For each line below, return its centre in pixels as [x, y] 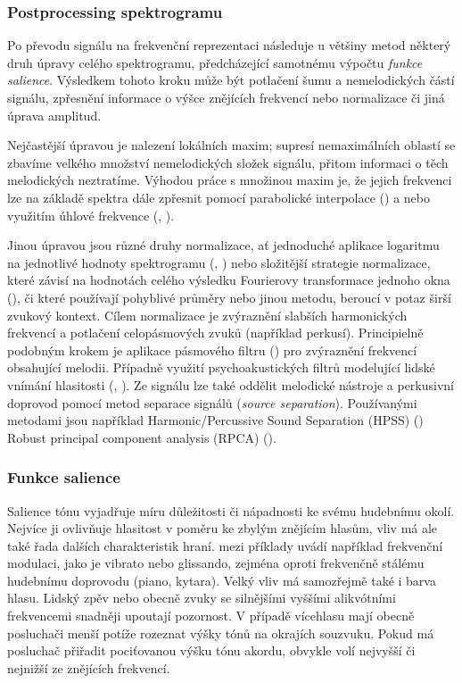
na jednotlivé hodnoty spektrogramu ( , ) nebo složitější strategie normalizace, [219, 262]
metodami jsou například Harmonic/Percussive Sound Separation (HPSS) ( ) [215, 420]
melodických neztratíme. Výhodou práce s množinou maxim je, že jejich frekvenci [230, 180]
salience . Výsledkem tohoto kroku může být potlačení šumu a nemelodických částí [231, 80]
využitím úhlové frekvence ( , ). [91, 215]
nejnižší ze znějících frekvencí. [89, 667]
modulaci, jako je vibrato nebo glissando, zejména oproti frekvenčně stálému [216, 563]
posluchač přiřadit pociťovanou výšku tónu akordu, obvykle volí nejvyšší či [211, 650]
